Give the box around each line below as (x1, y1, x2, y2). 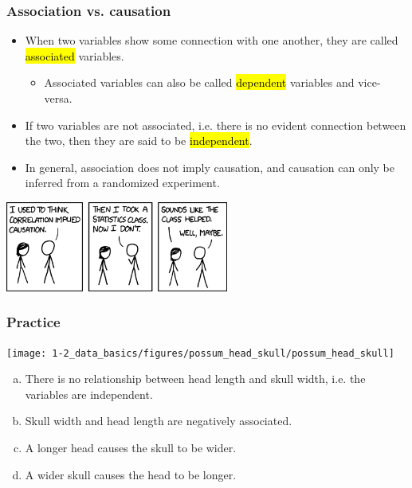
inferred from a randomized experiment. (25, 174, 220, 191)
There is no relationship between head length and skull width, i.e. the (25, 370, 366, 387)
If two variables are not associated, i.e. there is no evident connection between (25, 116, 406, 133)
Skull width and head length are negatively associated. (25, 412, 292, 429)
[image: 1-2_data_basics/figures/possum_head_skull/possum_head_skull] (6, 347, 394, 359)
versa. (44, 90, 73, 106)
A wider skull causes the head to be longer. (25, 466, 237, 482)
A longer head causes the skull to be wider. (25, 439, 237, 455)
